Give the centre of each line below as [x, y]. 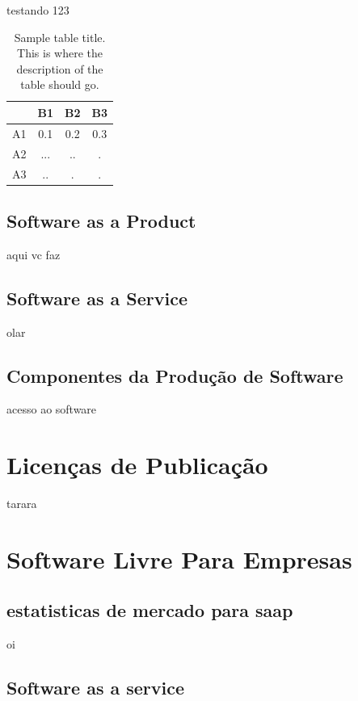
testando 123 [38, 10]
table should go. [60, 84]
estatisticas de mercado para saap [150, 610]
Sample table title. [60, 37]
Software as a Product [101, 220]
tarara [22, 504]
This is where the [60, 53]
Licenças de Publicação [137, 465]
